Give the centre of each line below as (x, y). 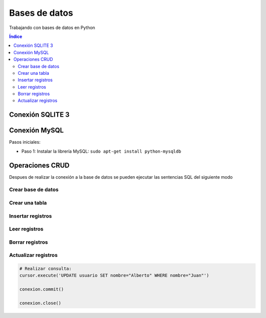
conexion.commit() (42, 289)
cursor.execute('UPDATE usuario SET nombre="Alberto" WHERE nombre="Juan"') (114, 275)
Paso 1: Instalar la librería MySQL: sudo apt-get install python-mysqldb (101, 151)
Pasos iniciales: (25, 142)
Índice (16, 36)
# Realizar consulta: (46, 269)
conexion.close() (40, 303)
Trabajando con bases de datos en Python (52, 28)
